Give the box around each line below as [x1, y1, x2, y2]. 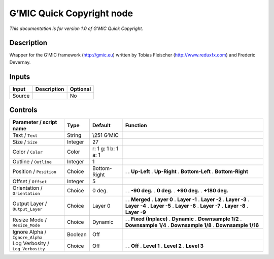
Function [125, 122, 147, 129]
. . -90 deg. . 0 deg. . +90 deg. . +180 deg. [125, 187, 229, 194]
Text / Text [12, 132, 38, 139]
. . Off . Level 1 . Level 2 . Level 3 [125, 242, 204, 249]
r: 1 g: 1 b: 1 [92, 145, 119, 152]
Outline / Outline [12, 158, 52, 165]
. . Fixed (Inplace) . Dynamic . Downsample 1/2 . [125, 215, 242, 222]
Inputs [9, 72, 30, 81]
